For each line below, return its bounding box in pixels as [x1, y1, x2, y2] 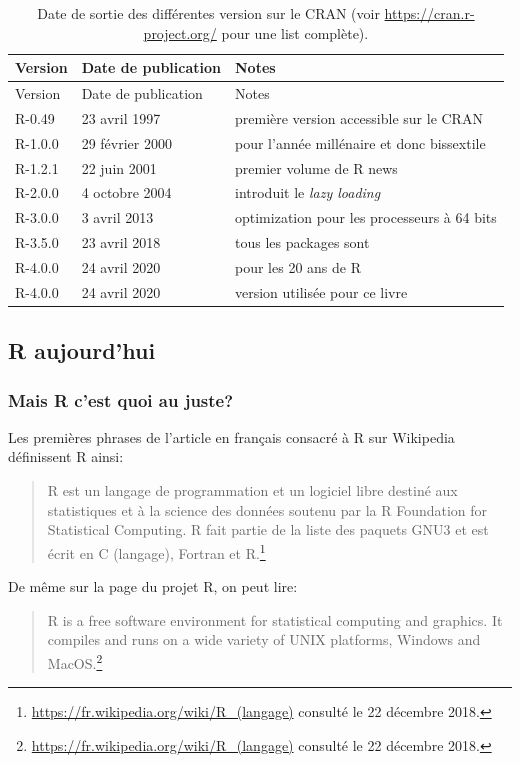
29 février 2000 [81, 132, 172, 153]
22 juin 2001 [81, 157, 157, 178]
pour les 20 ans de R [234, 256, 361, 277]
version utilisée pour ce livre [234, 281, 408, 302]
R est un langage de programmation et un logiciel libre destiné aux [47, 480, 458, 501]
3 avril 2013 [81, 207, 154, 228]
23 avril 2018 [81, 232, 161, 253]
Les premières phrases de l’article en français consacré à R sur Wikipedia [8, 426, 455, 447]
